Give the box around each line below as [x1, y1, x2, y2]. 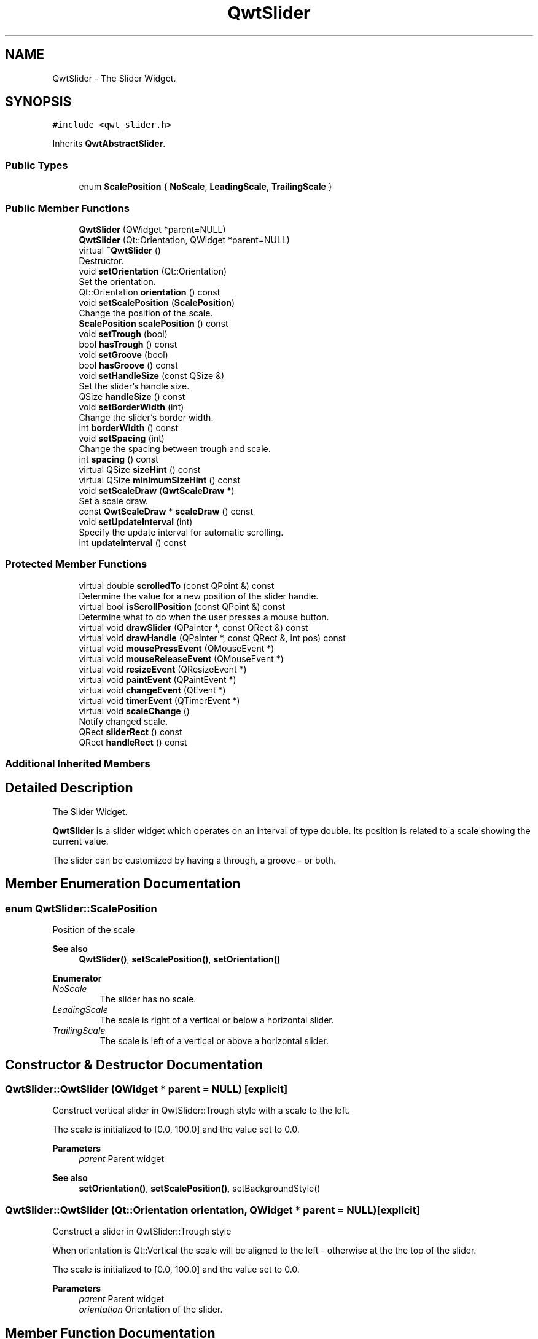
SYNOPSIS [5, 94, 72, 110]
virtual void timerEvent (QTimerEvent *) [79, 695, 240, 706]
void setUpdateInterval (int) [79, 516, 193, 527]
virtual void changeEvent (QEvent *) [79, 684, 226, 695]
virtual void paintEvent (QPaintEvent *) [79, 674, 236, 685]
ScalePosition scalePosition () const [79, 318, 228, 329]
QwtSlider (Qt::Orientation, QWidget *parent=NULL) [79, 234, 290, 245]
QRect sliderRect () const [79, 726, 182, 737]
